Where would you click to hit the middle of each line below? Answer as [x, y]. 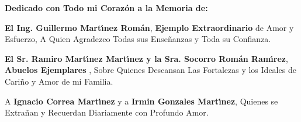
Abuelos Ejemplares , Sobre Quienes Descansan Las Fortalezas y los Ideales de [150, 70]
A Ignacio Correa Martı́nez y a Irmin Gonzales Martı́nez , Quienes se [141, 101]
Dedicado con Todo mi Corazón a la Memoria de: [106, 8]
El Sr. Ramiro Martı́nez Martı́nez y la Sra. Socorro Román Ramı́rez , [146, 58]
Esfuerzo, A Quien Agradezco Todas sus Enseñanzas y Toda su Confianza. [138, 39]
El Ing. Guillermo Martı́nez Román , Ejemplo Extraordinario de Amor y [149, 27]
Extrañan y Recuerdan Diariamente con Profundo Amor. [107, 112]
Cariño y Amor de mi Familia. [59, 81]
